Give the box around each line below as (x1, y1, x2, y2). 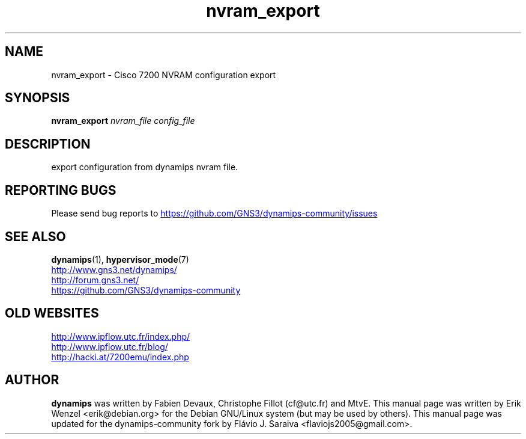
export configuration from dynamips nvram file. (51, 162, 238, 173)
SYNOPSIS (5, 90, 70, 106)
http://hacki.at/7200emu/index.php (51, 351, 189, 362)
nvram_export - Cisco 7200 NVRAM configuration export (51, 69, 276, 80)
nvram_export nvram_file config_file (51, 115, 195, 126)
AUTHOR (5, 372, 59, 388)
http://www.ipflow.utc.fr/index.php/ (51, 331, 190, 342)
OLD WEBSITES (5, 305, 99, 321)
